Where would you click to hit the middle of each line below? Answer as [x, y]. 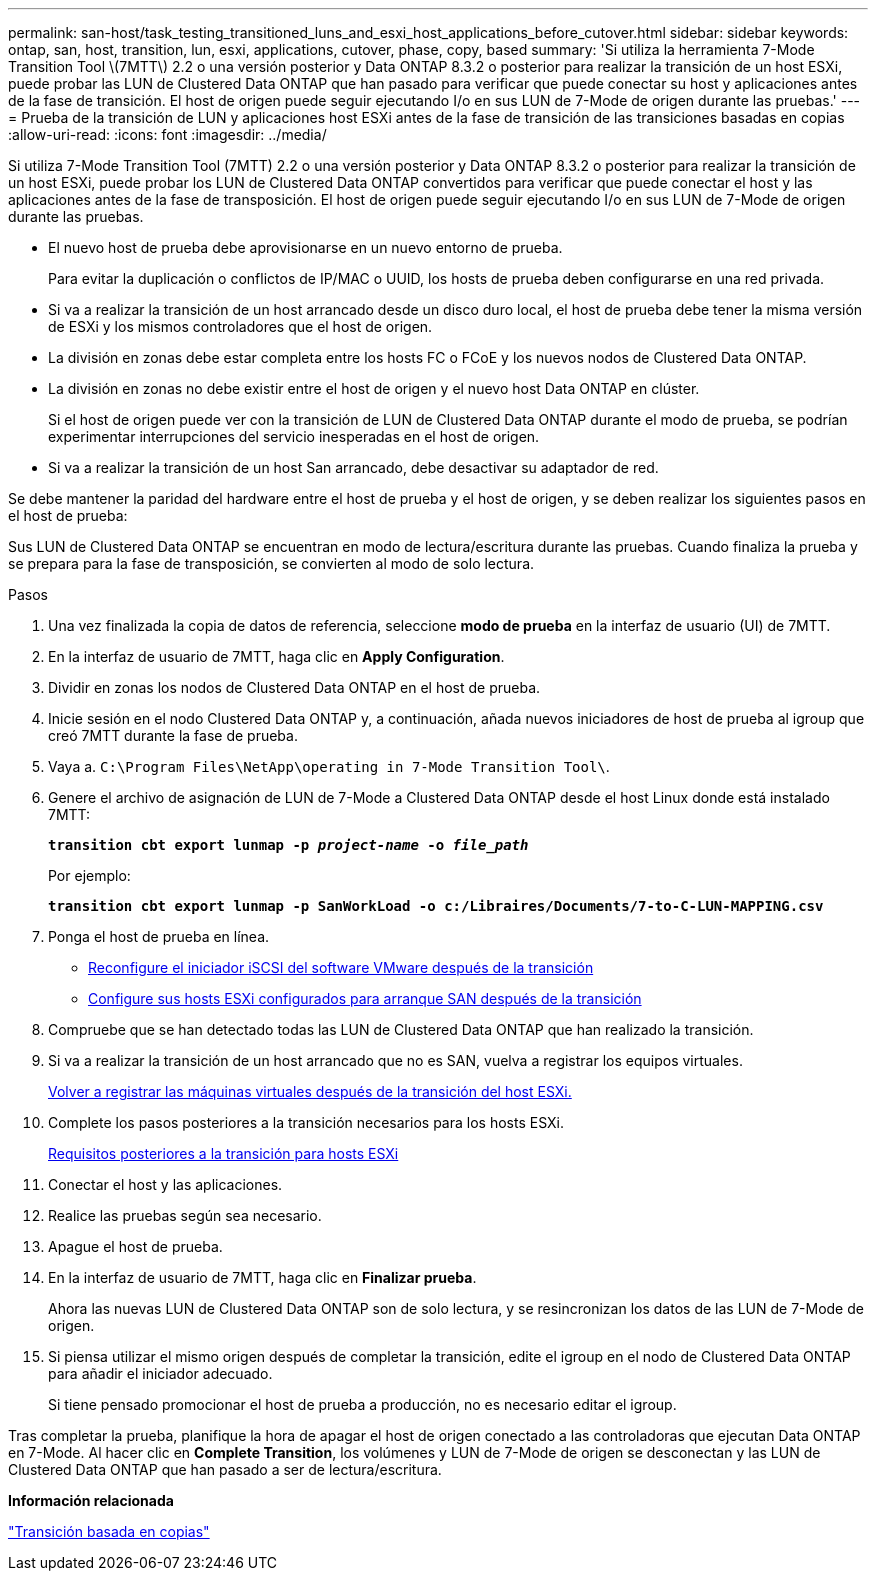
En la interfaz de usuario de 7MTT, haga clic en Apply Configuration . [276, 656]
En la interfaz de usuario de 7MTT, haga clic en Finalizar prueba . [262, 1277]
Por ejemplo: [89, 875]
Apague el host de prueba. [135, 1246]
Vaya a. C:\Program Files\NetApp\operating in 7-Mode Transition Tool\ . [329, 766]
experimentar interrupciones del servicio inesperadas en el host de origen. [294, 436]
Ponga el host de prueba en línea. [159, 936]
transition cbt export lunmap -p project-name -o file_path [288, 845]
